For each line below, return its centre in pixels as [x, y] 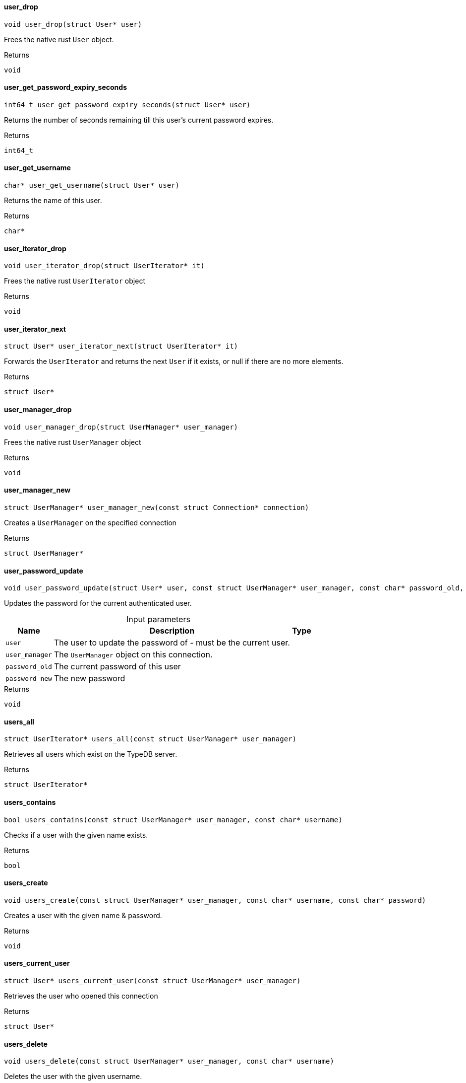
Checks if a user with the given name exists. [76, 835]
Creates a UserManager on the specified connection [90, 522]
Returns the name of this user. [53, 201]
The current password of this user [117, 667]
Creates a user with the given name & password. [83, 915]
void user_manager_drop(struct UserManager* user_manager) [121, 427]
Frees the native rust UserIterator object [75, 281]
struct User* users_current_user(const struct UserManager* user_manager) [152, 981]
